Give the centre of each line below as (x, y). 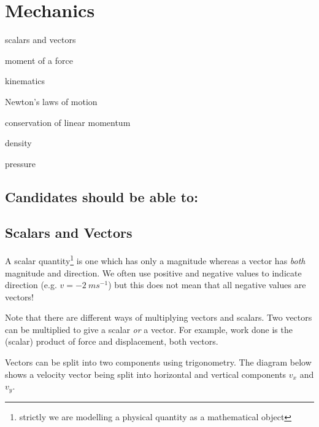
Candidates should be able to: (102, 196)
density (18, 143)
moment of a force (39, 60)
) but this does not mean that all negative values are (207, 285)
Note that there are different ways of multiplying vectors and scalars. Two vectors (159, 317)
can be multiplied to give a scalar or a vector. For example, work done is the (149, 329)
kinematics (25, 81)
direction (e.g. (31, 285)
